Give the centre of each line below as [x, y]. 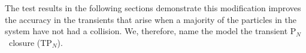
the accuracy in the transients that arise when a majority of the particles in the [151, 19]
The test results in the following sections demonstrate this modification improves [153, 8]
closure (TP [30, 42]
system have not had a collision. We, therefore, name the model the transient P [151, 31]
